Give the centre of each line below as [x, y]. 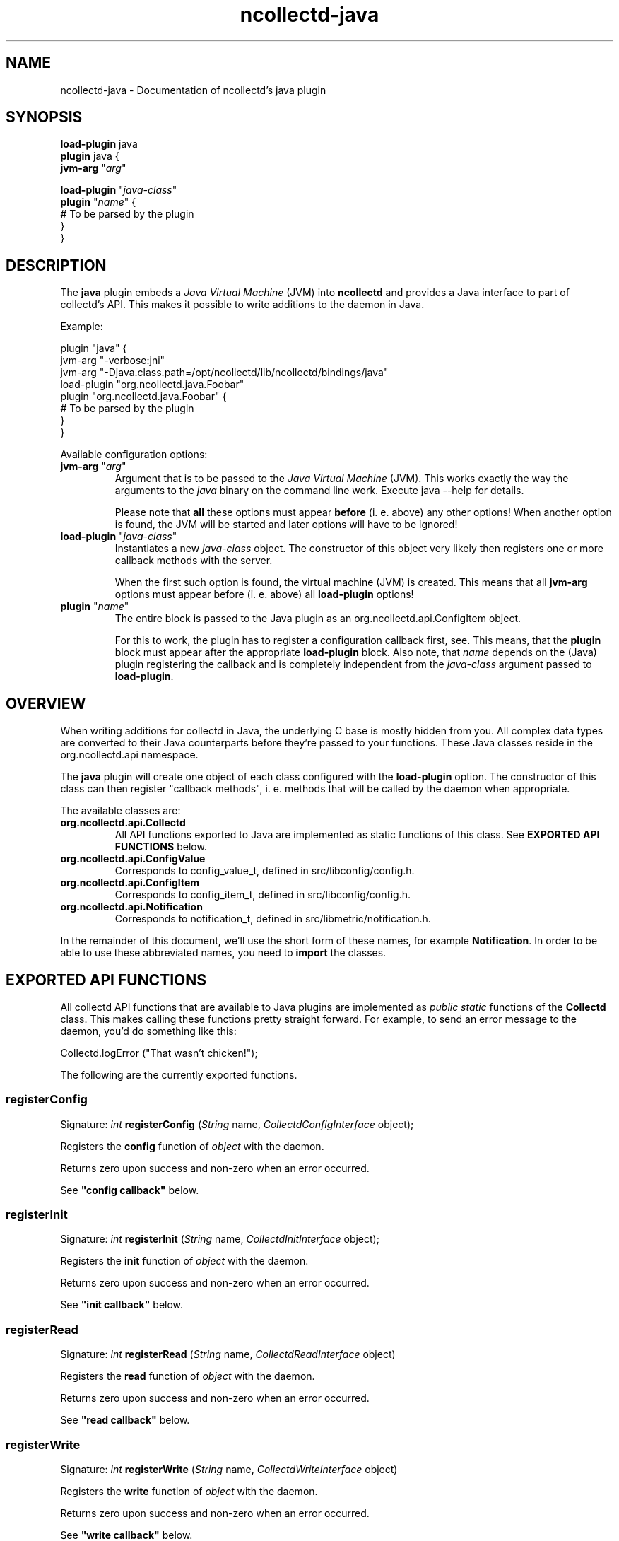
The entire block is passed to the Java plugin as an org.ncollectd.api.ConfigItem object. [318, 619]
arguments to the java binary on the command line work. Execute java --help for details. [319, 491]
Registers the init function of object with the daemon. [184, 1261]
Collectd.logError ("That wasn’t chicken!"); [159, 1053]
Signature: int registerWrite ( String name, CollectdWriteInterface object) [229, 1469]
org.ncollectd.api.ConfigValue [133, 859]
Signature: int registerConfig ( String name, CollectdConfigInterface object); [237, 1124]
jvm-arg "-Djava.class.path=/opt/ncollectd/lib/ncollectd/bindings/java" [224, 373]
